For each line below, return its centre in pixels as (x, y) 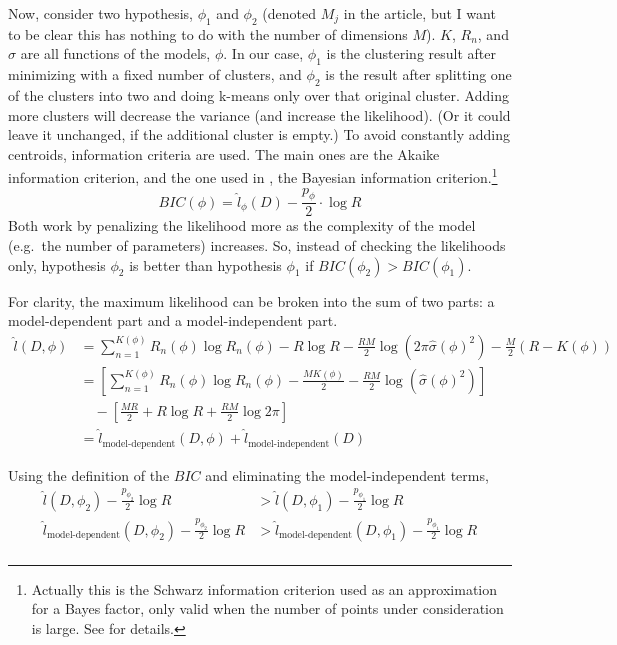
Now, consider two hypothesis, (100, 13)
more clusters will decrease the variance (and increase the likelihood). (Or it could (259, 114)
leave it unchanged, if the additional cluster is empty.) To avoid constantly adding (259, 134)
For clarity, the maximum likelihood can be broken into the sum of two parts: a (251, 300)
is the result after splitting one (418, 74)
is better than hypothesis (205, 264)
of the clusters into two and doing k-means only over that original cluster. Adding (258, 94)
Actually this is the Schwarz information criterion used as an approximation (264, 588)
